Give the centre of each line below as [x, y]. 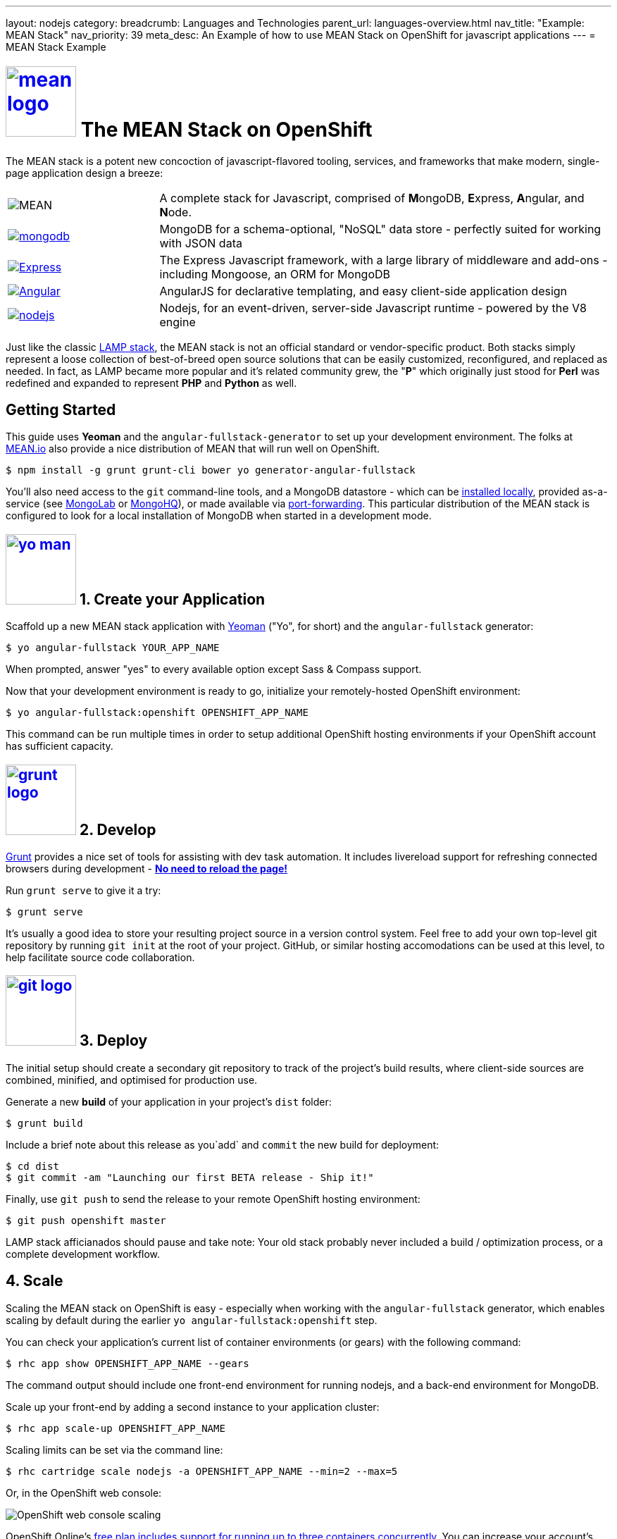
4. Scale [35, 1281]
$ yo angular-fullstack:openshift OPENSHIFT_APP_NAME [157, 713]
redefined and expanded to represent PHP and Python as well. [151, 383]
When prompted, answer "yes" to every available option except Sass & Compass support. [214, 669]
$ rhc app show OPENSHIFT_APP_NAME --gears [127, 1363]
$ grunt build [44, 1123]
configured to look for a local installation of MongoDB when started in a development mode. [219, 516]
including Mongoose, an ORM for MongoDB [275, 274]
